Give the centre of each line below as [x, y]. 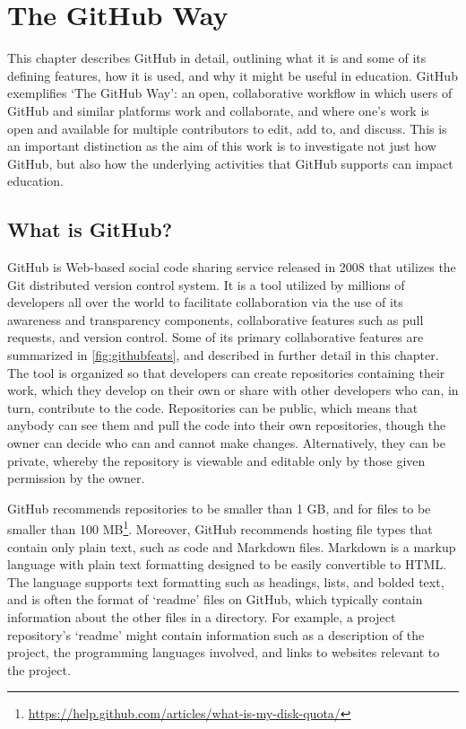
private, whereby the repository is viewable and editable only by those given [216, 460]
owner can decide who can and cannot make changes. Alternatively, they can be [226, 443]
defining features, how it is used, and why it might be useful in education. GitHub [233, 75]
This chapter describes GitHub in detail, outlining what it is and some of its [217, 58]
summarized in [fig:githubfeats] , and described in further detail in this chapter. [223, 355]
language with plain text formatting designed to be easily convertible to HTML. [227, 564]
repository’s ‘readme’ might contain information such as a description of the [216, 634]
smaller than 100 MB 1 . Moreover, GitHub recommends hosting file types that [220, 528]
